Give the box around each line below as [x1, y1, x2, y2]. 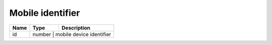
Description [61, 24, 91, 31]
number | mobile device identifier [32, 31, 111, 38]
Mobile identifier [9, 7, 80, 18]
